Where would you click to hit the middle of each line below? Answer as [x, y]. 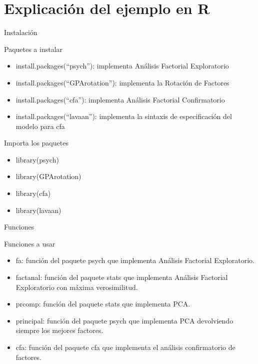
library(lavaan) [38, 210]
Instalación [21, 32]
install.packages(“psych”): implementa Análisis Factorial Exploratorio [122, 66]
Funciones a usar [30, 243]
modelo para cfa [40, 126]
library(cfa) [33, 193]
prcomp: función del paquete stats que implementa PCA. [103, 304]
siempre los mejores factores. [59, 330]
